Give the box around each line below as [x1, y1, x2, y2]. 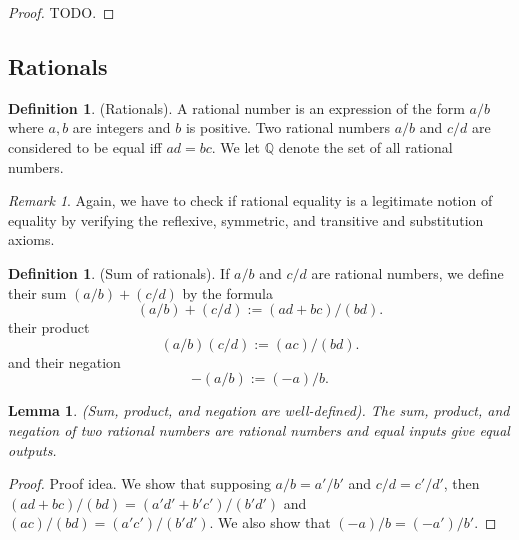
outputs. [8, 439, 57, 460]
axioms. [8, 229, 55, 250]
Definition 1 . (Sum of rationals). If [8, 262, 230, 283]
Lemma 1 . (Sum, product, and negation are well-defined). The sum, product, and [8, 400, 510, 421]
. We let [211, 136, 261, 157]
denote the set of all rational [278, 136, 453, 157]
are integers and [72, 117, 171, 138]
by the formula [182, 282, 273, 303]
